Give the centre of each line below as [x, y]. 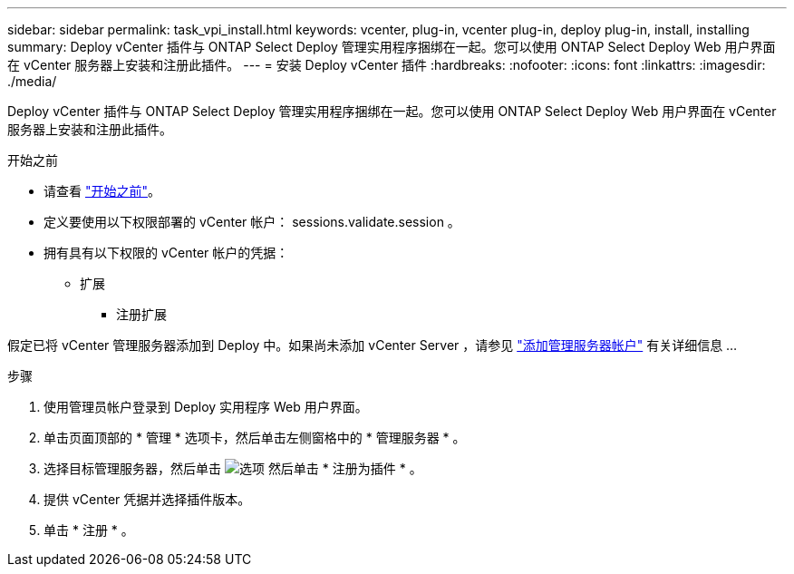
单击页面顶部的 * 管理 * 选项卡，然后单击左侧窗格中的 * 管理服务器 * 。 [255, 438]
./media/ [32, 81]
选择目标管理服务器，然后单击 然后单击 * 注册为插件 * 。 [233, 468]
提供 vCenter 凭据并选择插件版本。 [147, 499]
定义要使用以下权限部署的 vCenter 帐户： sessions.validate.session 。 [252, 222]
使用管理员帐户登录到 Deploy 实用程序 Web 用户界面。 [206, 407]
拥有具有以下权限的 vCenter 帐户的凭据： [166, 253]
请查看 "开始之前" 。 [102, 191]
